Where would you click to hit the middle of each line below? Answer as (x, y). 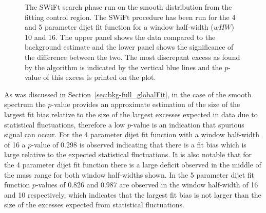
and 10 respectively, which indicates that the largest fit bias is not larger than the (133, 194)
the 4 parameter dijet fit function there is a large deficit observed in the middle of (133, 164)
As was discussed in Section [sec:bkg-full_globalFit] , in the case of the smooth (128, 94)
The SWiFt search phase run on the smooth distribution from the (128, 7)
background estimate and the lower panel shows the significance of (129, 47)
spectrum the (25, 104)
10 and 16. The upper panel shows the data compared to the (120, 37)
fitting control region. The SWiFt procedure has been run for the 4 (130, 17)
